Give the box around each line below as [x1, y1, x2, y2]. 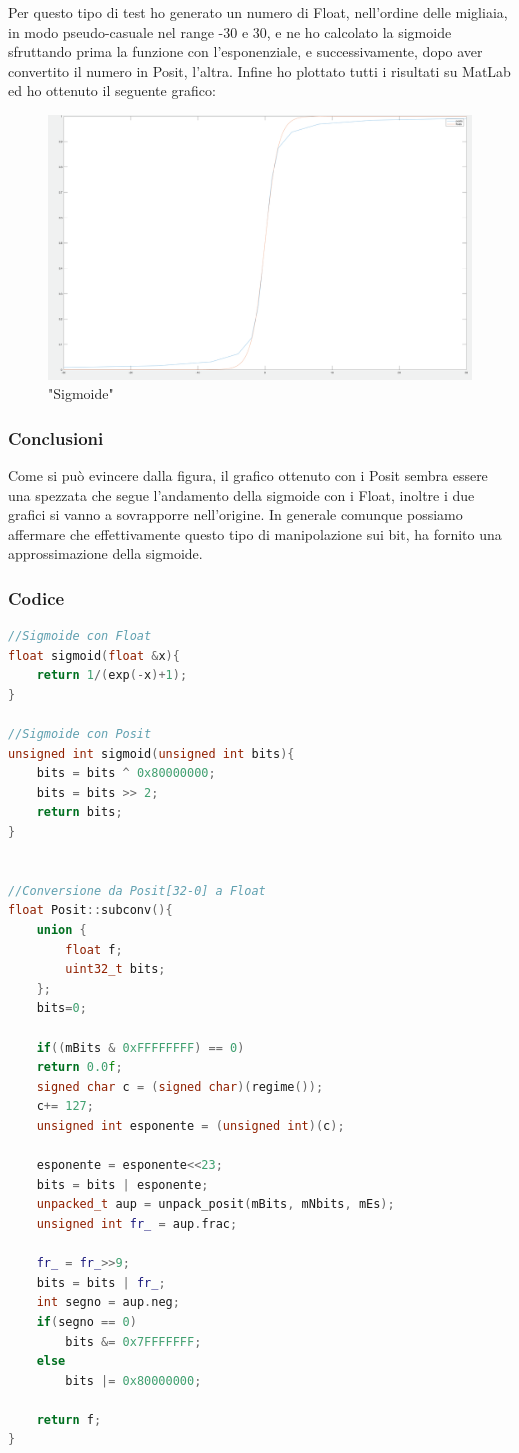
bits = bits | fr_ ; [36, 1275, 166, 1290]
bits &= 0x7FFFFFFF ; [65, 1334, 202, 1349]
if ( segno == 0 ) [36, 1314, 137, 1329]
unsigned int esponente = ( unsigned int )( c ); [36, 1118, 345, 1133]
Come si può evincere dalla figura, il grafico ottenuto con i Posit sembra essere [8, 464, 488, 485]
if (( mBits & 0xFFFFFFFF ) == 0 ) [36, 1040, 245, 1055]
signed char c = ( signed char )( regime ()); [36, 1079, 324, 1094]
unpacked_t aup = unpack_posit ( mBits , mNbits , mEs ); [36, 1197, 395, 1212]
